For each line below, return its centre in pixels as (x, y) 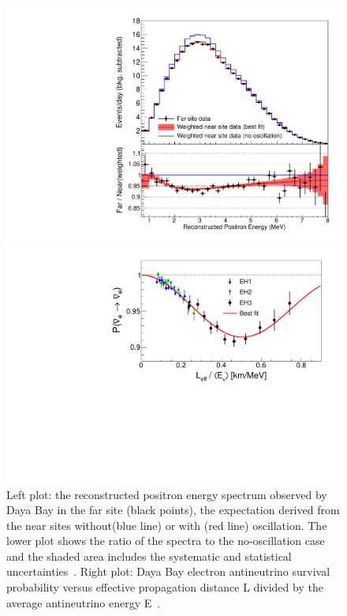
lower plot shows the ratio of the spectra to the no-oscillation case (166, 541)
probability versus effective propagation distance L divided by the (165, 587)
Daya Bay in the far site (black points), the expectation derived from (173, 510)
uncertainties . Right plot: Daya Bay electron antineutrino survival (168, 571)
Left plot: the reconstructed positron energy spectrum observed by (167, 494)
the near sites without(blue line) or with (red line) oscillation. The (167, 525)
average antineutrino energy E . (84, 602)
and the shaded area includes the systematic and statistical (149, 556)
